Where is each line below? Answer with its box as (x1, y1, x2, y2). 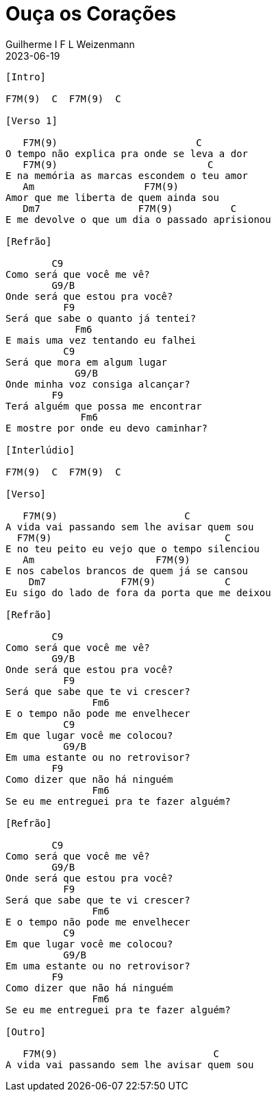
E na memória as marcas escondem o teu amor (5, 169, 249, 181)
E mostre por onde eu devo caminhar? (5, 422, 208, 434)
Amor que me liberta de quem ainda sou (5, 191, 219, 203)
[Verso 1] (5, 115, 58, 126)
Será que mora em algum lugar (5, 356, 168, 368)
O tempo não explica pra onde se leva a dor (5, 148, 249, 159)
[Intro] (5, 71, 47, 82)
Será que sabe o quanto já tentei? (5, 312, 197, 324)
